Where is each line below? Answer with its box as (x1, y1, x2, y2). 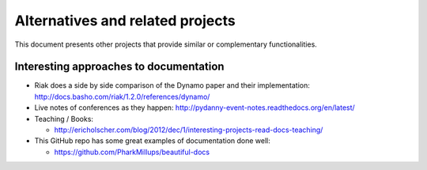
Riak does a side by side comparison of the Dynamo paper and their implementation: (34, 81, 310, 90)
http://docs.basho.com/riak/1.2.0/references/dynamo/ (34, 92, 210, 101)
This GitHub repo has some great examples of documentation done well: (34, 136, 270, 145)
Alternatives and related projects (14, 12, 236, 29)
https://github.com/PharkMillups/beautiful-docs (54, 147, 210, 157)
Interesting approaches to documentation (14, 60, 225, 74)
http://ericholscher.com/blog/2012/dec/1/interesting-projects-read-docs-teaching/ (54, 125, 323, 134)
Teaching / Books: (34, 114, 94, 123)
